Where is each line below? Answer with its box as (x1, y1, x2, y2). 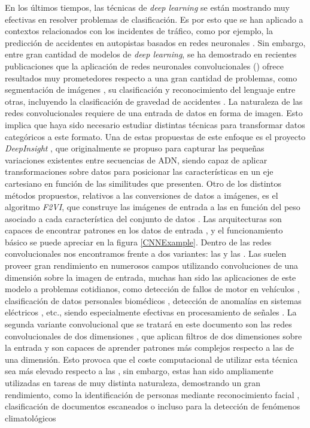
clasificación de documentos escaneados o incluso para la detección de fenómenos (5, 400, 300, 412)
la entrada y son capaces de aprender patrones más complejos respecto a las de (5, 341, 294, 354)
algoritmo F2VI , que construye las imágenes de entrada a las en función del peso (5, 201, 300, 213)
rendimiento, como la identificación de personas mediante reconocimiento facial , (5, 388, 300, 400)
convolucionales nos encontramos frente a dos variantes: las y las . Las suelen (5, 247, 287, 260)
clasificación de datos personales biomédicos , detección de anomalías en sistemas (5, 294, 302, 306)
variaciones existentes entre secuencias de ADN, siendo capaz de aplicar (5, 153, 268, 166)
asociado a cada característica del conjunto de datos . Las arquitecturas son (5, 212, 282, 224)
